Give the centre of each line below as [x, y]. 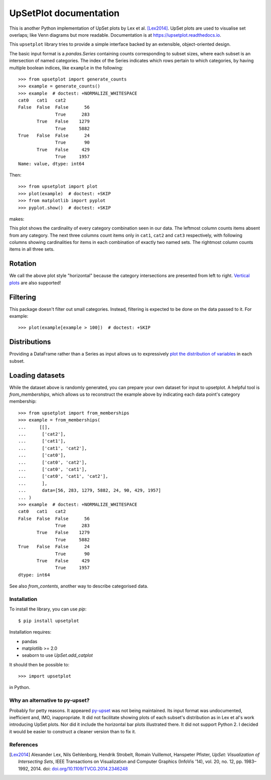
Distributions [30, 342]
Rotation [23, 264]
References [24, 744]
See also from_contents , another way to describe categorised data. [79, 586]
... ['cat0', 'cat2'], [53, 462]
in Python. [20, 687]
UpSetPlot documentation [64, 13]
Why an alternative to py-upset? [49, 701]
